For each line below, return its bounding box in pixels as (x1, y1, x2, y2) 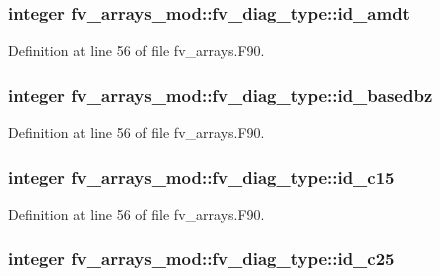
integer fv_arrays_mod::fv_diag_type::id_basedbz (8, 82, 433, 107)
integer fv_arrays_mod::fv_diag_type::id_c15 (8, 164, 395, 189)
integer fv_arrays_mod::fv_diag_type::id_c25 (8, 246, 395, 271)
